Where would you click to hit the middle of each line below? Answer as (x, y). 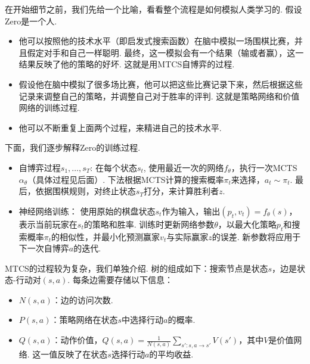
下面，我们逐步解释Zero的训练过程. (73, 147)
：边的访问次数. (83, 299)
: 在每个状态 (114, 167)
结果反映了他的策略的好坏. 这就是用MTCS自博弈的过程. (127, 64)
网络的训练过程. (49, 108)
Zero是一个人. (31, 21)
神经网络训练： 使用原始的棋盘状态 (87, 211)
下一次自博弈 (44, 248)
